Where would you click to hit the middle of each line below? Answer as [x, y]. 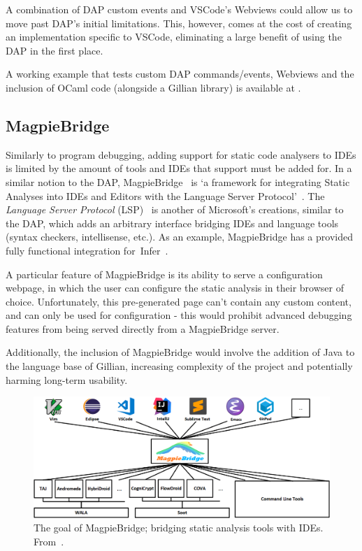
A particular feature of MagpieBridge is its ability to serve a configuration [164, 274]
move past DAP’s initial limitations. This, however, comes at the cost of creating [179, 23]
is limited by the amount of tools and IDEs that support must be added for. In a [179, 168]
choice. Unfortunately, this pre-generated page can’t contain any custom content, [179, 301]
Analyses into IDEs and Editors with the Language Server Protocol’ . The [165, 195]
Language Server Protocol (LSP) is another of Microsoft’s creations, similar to [175, 209]
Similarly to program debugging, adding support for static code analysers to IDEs [181, 154]
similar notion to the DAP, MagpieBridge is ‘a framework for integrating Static [178, 181]
